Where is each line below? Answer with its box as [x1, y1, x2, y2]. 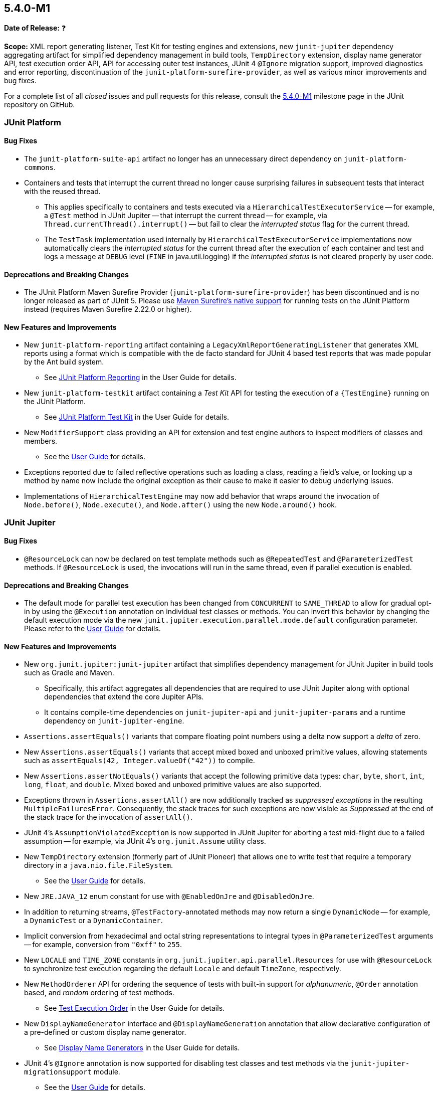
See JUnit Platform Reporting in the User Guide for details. [44, 373, 237, 382]
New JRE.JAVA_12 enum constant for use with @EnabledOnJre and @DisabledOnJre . [24, 892, 314, 901]
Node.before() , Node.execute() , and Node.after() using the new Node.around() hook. [24, 500, 337, 509]
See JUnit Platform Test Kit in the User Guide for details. [44, 413, 230, 422]
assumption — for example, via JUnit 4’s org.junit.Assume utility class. [24, 837, 266, 846]
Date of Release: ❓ [4, 24, 66, 33]
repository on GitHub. [4, 100, 75, 109]
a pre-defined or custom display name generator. [24, 1028, 186, 1037]
